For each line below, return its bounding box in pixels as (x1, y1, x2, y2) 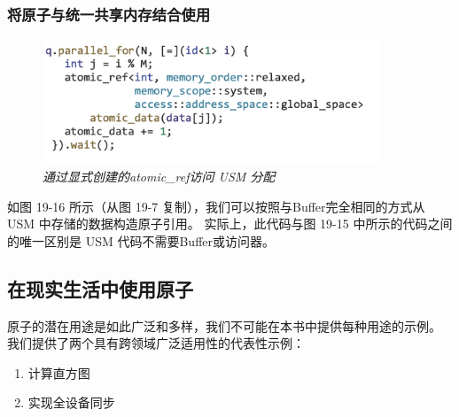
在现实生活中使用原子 (7, 274, 193, 302)
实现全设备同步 (27, 393, 115, 412)
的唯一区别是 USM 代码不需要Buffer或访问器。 (7, 231, 276, 250)
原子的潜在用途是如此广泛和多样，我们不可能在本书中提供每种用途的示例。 (7, 316, 441, 335)
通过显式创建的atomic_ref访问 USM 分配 (43, 167, 276, 186)
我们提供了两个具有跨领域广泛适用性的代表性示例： (7, 334, 305, 352)
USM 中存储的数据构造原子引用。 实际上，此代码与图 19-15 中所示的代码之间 (7, 214, 453, 233)
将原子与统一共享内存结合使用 (7, 3, 211, 25)
